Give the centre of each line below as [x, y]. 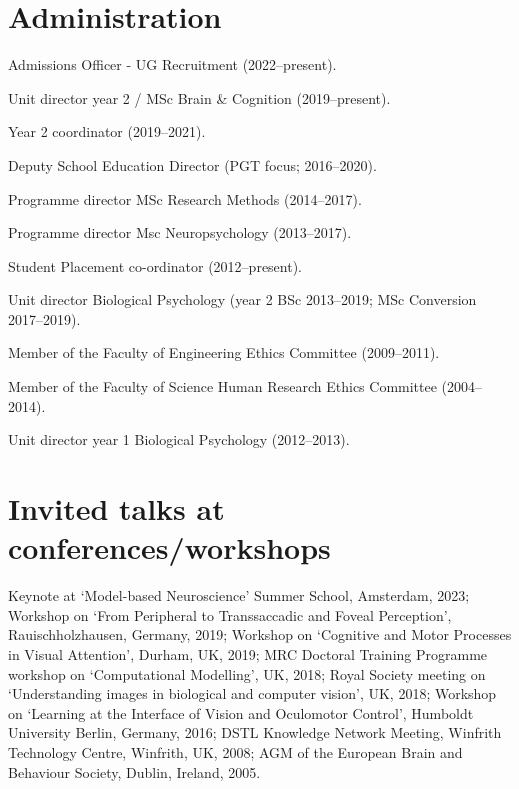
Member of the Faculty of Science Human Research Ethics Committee [222, 386]
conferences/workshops [169, 547]
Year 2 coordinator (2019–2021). [107, 131]
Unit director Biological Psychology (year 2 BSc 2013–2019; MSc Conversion [242, 299]
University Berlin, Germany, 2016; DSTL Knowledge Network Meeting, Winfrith [255, 732]
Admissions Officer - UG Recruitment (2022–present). [172, 64]
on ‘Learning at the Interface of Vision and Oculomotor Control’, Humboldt [241, 712]
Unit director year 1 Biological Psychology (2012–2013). [179, 439]
